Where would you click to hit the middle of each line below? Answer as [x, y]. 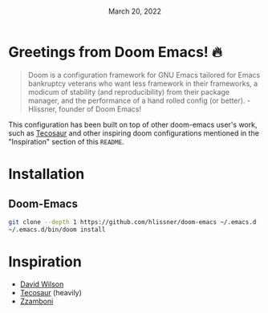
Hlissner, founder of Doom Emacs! [85, 109]
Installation [47, 174]
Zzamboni [37, 301]
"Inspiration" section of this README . [66, 141]
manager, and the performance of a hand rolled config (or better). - [139, 100]
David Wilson [42, 284]
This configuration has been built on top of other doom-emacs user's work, [133, 124]
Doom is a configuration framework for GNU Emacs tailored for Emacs [144, 75]
